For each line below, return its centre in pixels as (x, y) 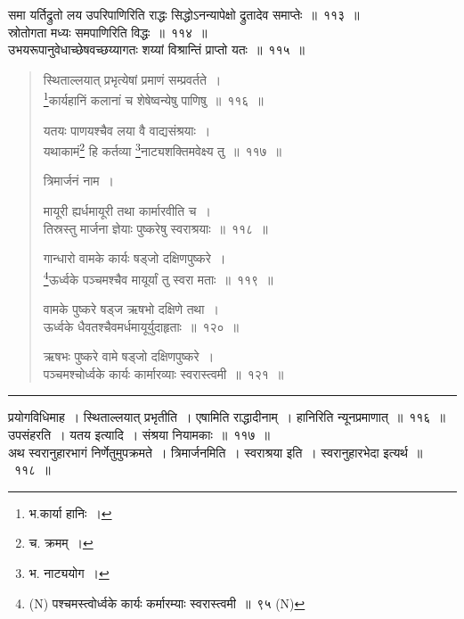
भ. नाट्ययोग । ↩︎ (69, 573)
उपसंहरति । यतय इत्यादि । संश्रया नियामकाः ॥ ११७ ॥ (139, 435)
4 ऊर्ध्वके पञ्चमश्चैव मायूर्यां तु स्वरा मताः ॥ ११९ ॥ (158, 277)
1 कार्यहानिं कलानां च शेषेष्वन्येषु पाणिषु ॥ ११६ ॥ (153, 99)
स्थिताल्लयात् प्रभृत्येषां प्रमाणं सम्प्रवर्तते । (132, 79)
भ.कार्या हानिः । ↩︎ (70, 512)
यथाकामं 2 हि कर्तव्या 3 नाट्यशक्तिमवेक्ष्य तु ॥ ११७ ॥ (162, 149)
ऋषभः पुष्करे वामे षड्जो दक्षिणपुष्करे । (129, 356)
